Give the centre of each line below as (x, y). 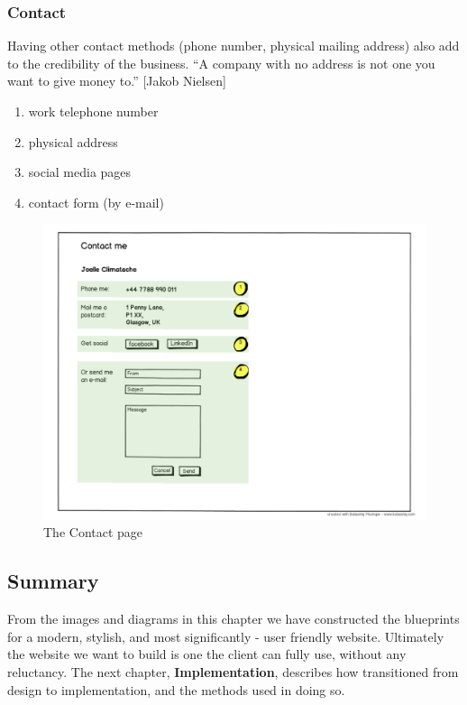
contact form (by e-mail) (96, 202)
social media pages (80, 172)
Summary (53, 581)
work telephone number (93, 111)
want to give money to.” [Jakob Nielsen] (117, 81)
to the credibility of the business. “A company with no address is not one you (221, 63)
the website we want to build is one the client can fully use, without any (207, 654)
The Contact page (93, 532)
